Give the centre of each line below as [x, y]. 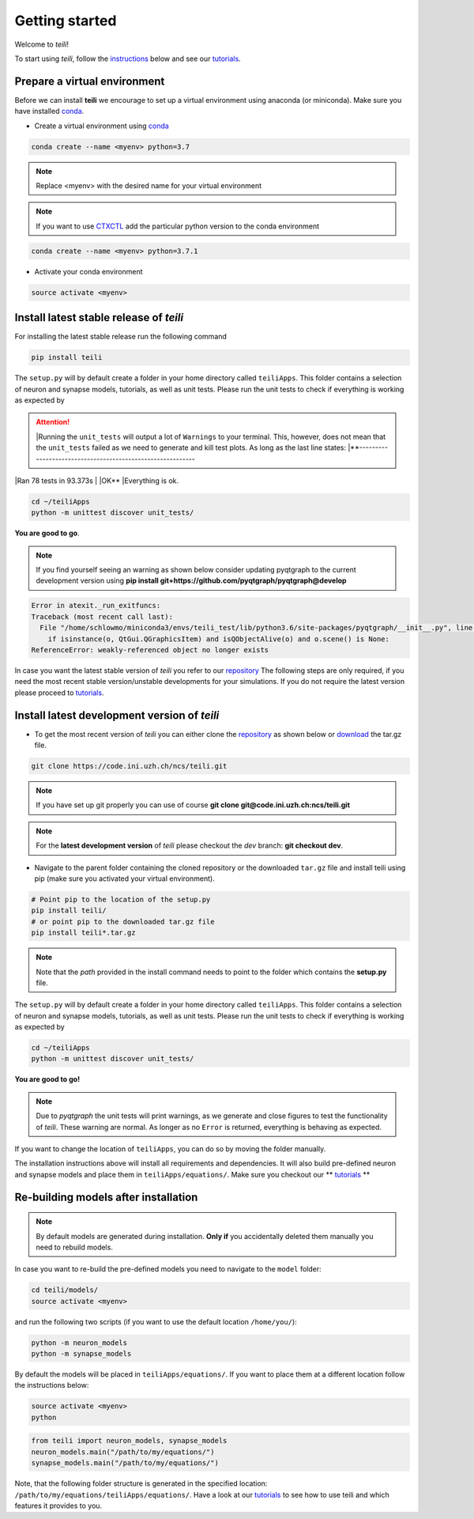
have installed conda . [49, 111]
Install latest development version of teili [117, 715]
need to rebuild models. [75, 1247]
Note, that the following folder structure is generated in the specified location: [141, 1483]
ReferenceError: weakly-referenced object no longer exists [150, 650]
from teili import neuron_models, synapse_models [129, 1441]
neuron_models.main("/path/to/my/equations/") [123, 1452]
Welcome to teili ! [41, 44]
